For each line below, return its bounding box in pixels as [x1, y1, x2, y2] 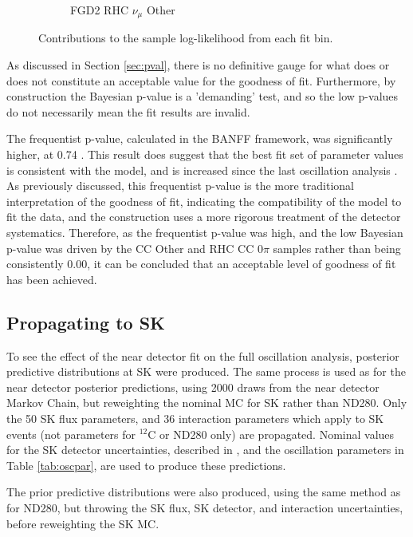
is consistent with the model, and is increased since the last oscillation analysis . [6, 161, 398, 178]
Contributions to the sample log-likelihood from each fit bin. [38, 30, 333, 46]
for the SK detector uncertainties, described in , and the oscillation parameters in [6, 441, 404, 458]
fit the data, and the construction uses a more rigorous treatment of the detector [6, 208, 401, 225]
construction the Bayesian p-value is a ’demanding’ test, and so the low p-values [6, 88, 399, 105]
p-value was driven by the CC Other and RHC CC [6, 239, 254, 256]
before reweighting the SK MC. [6, 515, 159, 531]
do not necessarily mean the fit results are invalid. [6, 103, 250, 120]
